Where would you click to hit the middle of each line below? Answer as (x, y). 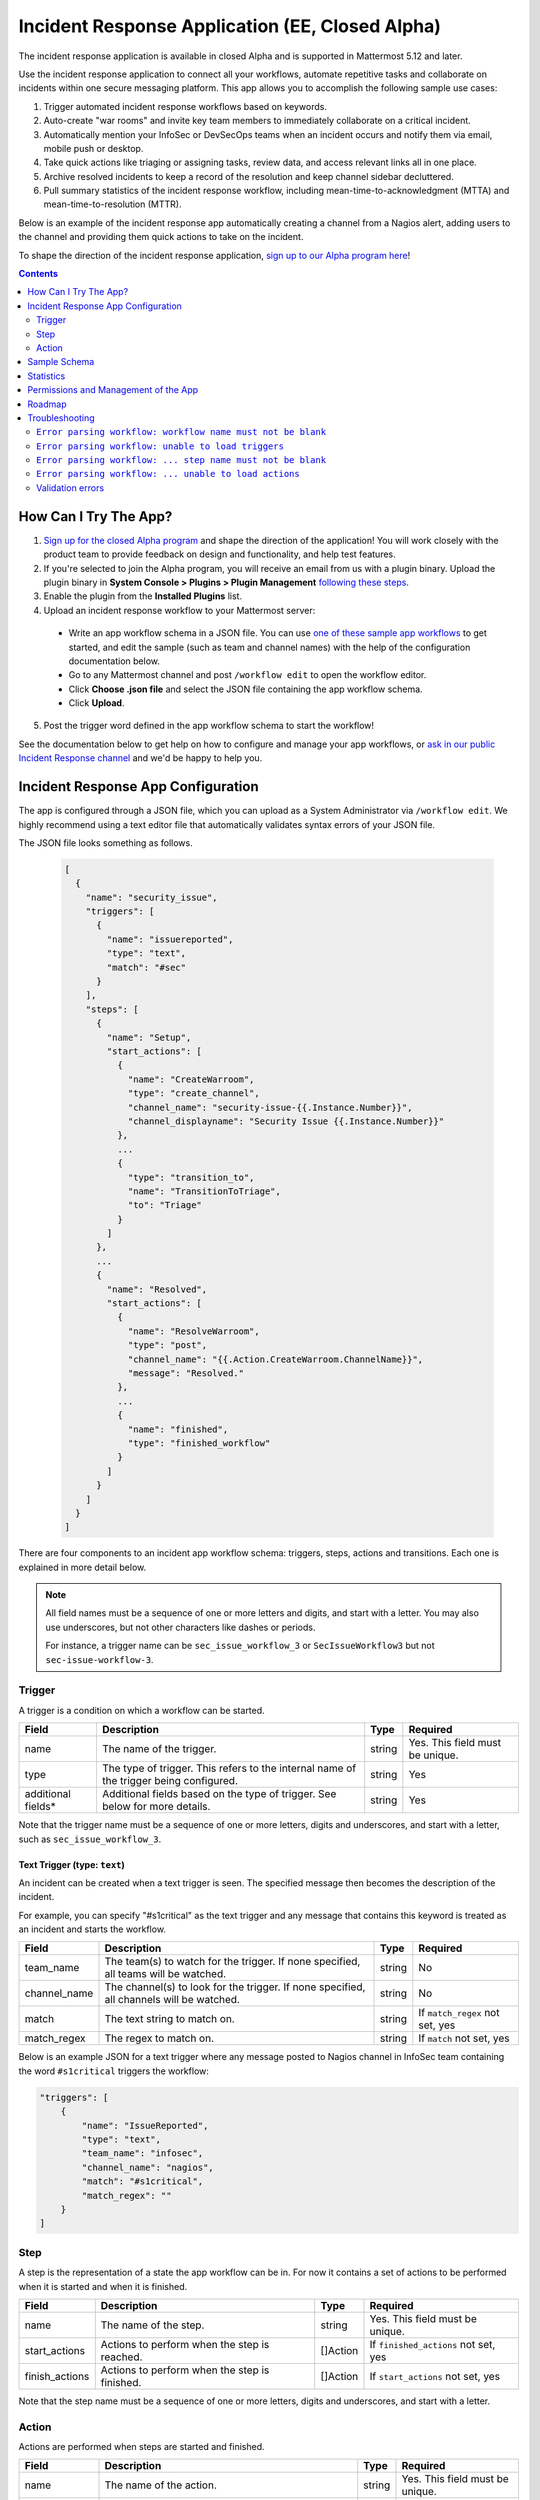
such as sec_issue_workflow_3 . (90, 1839)
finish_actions (57, 2376)
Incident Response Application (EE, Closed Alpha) (230, 26)
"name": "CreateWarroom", (191, 1079)
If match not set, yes (464, 2038)
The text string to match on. (169, 2019)
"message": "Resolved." (186, 1373)
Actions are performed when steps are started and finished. (141, 2447)
